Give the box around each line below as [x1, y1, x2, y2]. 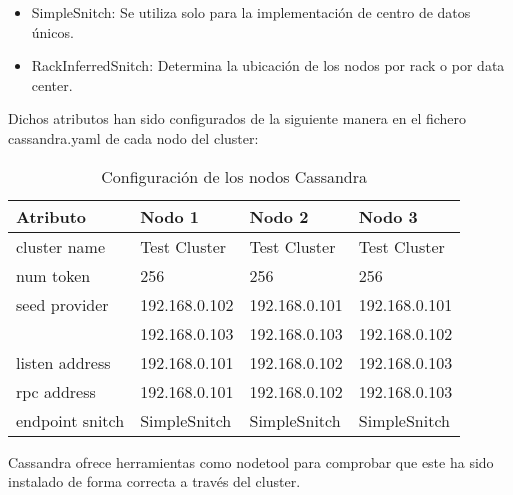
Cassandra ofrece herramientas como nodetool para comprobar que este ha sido [8, 451, 494, 472]
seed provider [16, 292, 109, 316]
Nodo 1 [140, 204, 199, 228]
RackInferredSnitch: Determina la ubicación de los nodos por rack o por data [31, 55, 505, 76]
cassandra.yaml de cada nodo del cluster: [8, 127, 259, 148]
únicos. [31, 21, 74, 42]
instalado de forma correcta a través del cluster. [8, 471, 301, 492]
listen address [16, 350, 111, 374]
